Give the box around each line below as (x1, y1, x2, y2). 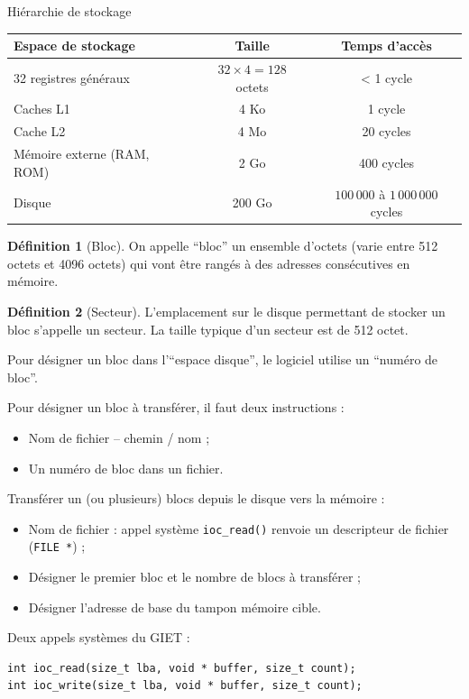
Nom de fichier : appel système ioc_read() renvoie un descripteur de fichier (28, 519, 449, 538)
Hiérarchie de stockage (7, 2, 132, 20)
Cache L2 (14, 122, 66, 141)
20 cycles (362, 122, 411, 141)
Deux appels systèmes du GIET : (7, 628, 190, 647)
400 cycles (358, 152, 415, 171)
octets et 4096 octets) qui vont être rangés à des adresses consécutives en (7, 253, 410, 272)
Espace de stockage (14, 36, 135, 55)
